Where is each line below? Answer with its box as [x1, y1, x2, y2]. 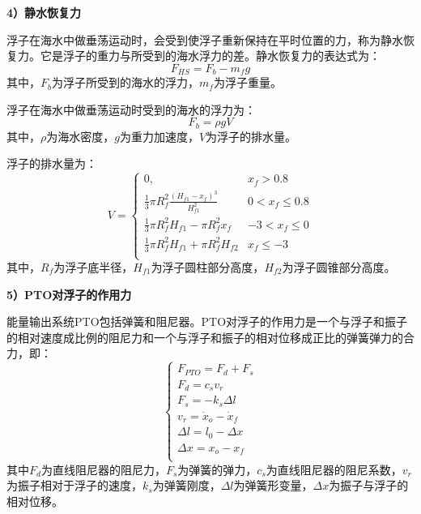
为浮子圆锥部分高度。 [282, 259, 396, 275]
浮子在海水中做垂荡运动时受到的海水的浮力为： [6, 101, 256, 118]
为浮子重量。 [213, 74, 282, 91]
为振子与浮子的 [329, 477, 409, 494]
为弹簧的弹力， [177, 460, 257, 478]
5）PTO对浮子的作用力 [6, 285, 132, 302]
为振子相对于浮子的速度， [6, 477, 142, 494]
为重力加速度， [119, 127, 199, 144]
